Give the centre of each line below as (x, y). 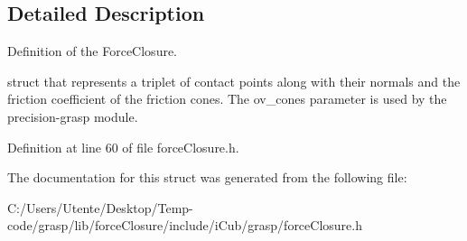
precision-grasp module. (73, 116)
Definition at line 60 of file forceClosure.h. (123, 147)
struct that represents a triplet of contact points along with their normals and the (234, 81)
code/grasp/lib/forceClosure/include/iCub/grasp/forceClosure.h (185, 225)
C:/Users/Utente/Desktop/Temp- (100, 207)
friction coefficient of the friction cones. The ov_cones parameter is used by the (227, 99)
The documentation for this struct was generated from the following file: (207, 177)
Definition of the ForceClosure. (93, 51)
